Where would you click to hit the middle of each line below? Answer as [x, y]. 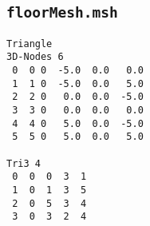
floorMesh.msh [62, 13]
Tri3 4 [24, 163]
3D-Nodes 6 [35, 57]
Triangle [30, 44]
